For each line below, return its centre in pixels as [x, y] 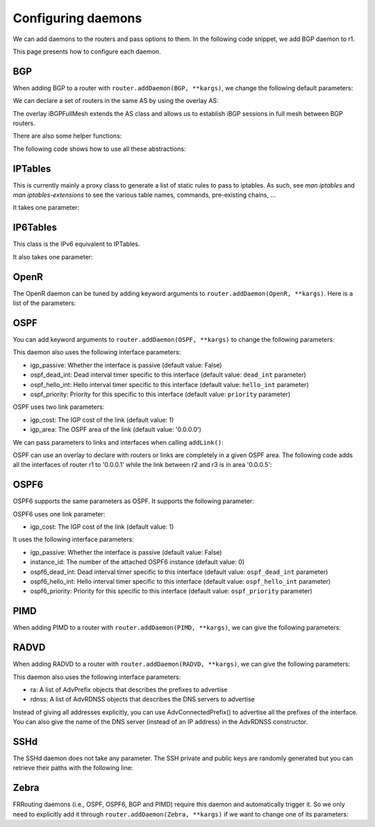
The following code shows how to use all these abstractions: [99, 149]
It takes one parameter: [46, 208]
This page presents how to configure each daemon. [87, 51]
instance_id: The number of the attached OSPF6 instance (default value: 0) [137, 562]
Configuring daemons [77, 18]
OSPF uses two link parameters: [59, 407]
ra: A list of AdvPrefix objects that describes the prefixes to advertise [129, 689]
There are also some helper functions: [67, 136]
